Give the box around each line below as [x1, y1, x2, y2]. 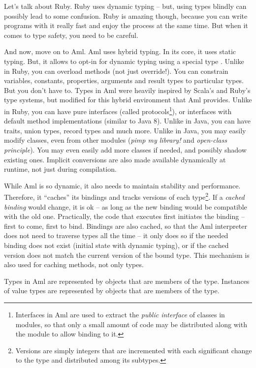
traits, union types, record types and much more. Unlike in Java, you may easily [4, 125, 246, 135]
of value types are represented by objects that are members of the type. [4, 285, 220, 296]
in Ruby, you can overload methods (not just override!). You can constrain [4, 65, 228, 76]
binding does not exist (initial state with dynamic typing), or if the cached [4, 240, 229, 250]
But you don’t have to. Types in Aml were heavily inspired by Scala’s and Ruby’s [4, 85, 251, 95]
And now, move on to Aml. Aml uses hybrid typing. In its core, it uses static [4, 46, 236, 57]
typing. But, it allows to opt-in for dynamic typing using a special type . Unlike [4, 56, 244, 66]
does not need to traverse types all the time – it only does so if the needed [4, 230, 228, 241]
